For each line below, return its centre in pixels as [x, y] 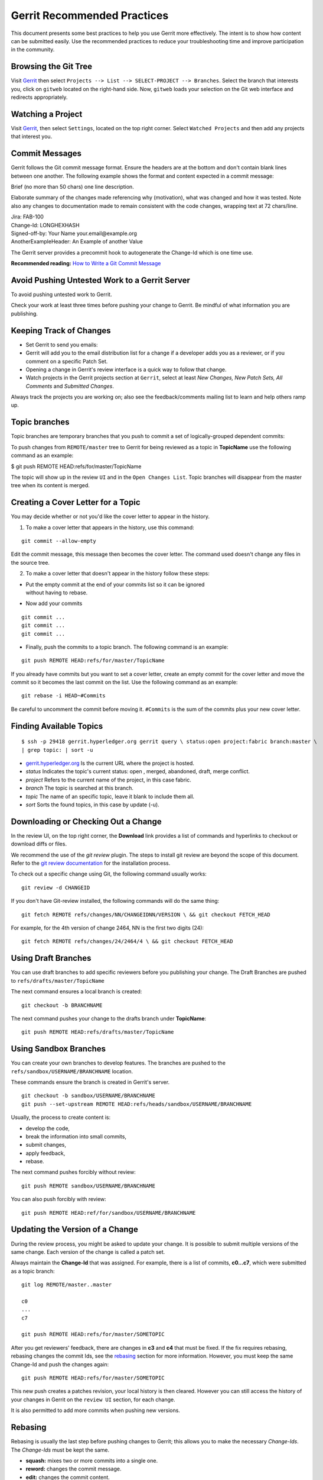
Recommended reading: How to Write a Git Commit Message [86, 263]
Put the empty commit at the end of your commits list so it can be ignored [115, 584]
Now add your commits [54, 603]
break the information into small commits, [76, 1136]
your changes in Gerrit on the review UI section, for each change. [93, 1399]
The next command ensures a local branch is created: [76, 992]
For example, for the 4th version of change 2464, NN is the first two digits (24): [107, 928]
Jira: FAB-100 [27, 217]
